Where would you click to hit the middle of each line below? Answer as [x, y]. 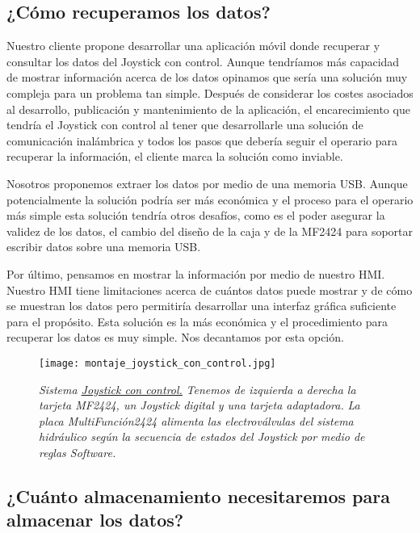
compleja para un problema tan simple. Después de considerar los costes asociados [210, 92]
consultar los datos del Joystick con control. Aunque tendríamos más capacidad [203, 61]
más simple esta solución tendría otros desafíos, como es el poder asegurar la [196, 215]
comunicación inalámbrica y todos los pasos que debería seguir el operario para [202, 140]
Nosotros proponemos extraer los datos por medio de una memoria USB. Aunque [207, 183]
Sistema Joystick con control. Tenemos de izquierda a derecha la [197, 389]
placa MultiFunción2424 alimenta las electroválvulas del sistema [196, 420]
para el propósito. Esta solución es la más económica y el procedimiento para [197, 321]
